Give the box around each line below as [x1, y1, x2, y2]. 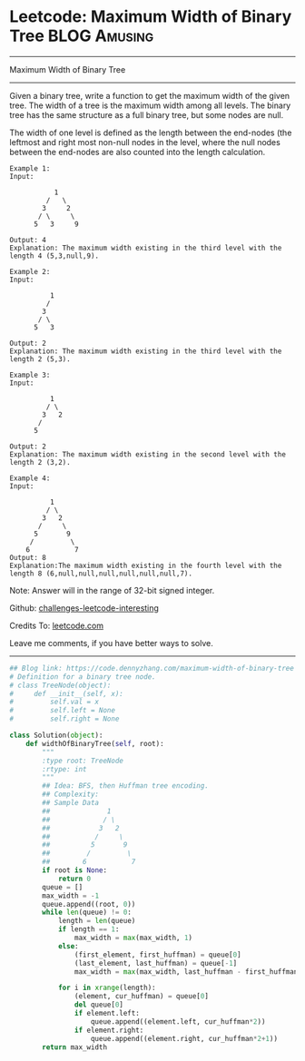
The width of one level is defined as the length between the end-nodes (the [9, 127, 292, 138]
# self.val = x [9, 697, 100, 707]
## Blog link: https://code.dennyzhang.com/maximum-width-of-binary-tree [9, 663, 295, 673]
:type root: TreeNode [42, 756, 124, 765]
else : [57, 941, 79, 950]
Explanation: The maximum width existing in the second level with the [9, 449, 286, 459]
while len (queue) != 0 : [42, 908, 132, 918]
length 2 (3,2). [9, 457, 71, 467]
